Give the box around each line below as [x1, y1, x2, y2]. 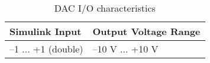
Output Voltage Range [92, 24, 201, 38]
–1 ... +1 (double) [9, 42, 83, 55]
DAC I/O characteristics [54, 1, 156, 15]
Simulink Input [9, 24, 82, 38]
